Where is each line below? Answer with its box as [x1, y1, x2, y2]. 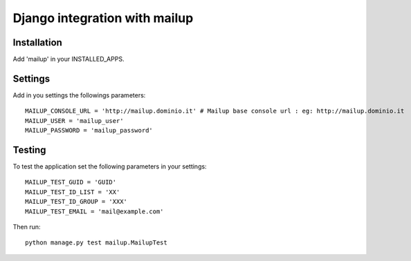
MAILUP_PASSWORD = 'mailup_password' [25, 126, 154, 135]
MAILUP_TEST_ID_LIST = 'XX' [25, 188, 120, 196]
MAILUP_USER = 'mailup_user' [25, 117, 124, 124]
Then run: [12, 223, 41, 231]
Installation [12, 37, 62, 48]
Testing [12, 144, 46, 155]
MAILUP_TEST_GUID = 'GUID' [25, 178, 117, 186]
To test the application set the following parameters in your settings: [12, 162, 207, 171]
